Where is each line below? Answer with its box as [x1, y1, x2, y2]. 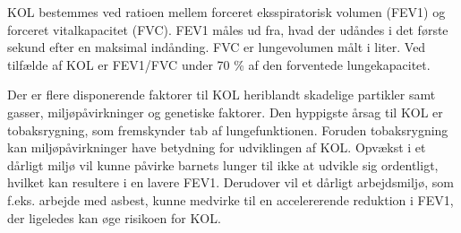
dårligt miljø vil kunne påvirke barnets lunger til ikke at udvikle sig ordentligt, [7, 155, 439, 174]
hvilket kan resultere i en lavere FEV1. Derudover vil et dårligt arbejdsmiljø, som [7, 173, 454, 192]
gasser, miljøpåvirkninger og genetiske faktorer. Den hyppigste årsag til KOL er [7, 102, 443, 121]
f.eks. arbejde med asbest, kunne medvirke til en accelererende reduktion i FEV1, [7, 190, 454, 209]
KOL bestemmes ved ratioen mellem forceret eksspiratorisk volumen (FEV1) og [7, 3, 446, 21]
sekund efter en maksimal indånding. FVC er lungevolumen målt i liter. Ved [7, 38, 426, 56]
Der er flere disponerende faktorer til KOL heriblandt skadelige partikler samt [7, 85, 436, 104]
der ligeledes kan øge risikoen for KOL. [7, 208, 221, 227]
